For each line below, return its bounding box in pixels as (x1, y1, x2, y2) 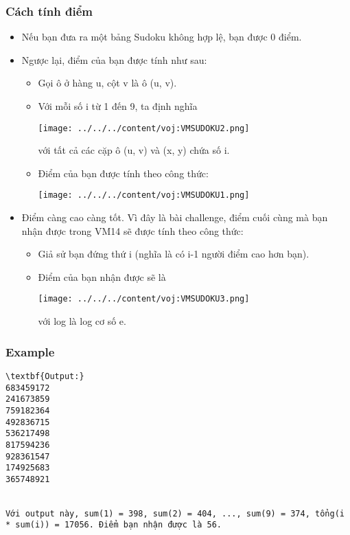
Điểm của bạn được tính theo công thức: (38, 166, 209, 180)
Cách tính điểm (5, 2, 93, 19)
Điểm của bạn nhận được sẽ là (38, 269, 166, 284)
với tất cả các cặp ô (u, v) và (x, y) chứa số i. (38, 143, 230, 157)
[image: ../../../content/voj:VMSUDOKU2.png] (38, 123, 250, 133)
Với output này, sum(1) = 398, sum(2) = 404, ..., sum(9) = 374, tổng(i (5, 508, 345, 519)
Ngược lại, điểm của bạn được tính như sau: (21, 52, 207, 67)
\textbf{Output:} (5, 371, 84, 381)
